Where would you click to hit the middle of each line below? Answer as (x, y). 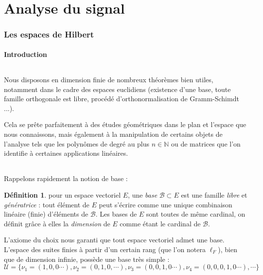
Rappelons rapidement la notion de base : (66, 178)
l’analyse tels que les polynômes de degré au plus (77, 143)
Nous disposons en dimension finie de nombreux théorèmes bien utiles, (109, 80)
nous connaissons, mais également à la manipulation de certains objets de (113, 134)
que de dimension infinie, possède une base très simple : (87, 259)
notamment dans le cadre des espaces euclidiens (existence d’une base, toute (117, 89)
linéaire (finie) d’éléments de (46, 214)
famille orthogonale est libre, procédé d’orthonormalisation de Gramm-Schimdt (122, 99)
